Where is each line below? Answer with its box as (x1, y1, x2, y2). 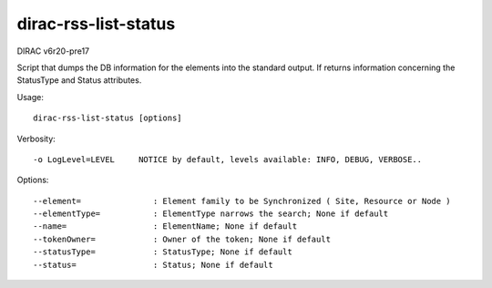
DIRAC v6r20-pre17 (16, 46, 90, 57)
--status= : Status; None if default (33, 260, 273, 270)
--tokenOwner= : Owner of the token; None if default (33, 233, 332, 244)
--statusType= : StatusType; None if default (33, 247, 293, 257)
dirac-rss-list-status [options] (33, 113, 182, 123)
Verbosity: (16, 133, 56, 144)
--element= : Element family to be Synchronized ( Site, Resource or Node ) (33, 196, 451, 206)
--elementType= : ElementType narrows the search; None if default (33, 209, 389, 219)
